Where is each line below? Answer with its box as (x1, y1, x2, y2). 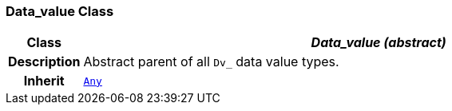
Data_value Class (6, 3, 114, 19)
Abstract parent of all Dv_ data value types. (83, 54, 339, 70)
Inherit (23, 73, 65, 89)
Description (8, 54, 81, 70)
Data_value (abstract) (311, 34, 446, 51)
